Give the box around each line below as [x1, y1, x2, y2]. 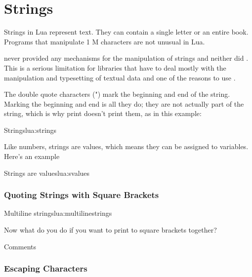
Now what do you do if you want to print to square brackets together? [4, 225, 217, 235]
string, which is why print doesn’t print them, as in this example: [4, 108, 202, 119]
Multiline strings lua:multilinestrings [4, 208, 112, 218]
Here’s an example [4, 151, 60, 161]
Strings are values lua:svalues [4, 167, 90, 178]
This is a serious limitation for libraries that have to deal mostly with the [4, 62, 226, 73]
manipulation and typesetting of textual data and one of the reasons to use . [4, 72, 236, 82]
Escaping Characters [4, 262, 87, 275]
